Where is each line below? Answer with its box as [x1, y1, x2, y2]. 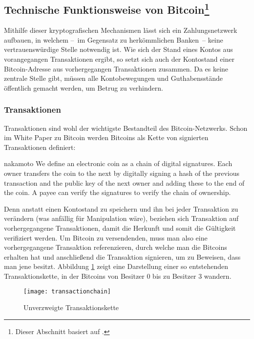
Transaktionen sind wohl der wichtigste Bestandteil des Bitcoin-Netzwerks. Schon [4, 122, 248, 133]
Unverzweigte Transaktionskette [23, 302, 119, 313]
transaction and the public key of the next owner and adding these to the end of [4, 177, 245, 188]
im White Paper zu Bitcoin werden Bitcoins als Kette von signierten [4, 132, 209, 143]
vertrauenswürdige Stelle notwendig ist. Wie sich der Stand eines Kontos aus [4, 44, 233, 54]
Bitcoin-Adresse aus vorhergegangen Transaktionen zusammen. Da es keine [4, 63, 229, 73]
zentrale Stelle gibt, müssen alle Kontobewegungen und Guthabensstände [4, 73, 223, 83]
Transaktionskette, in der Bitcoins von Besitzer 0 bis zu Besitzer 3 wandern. [4, 270, 232, 281]
